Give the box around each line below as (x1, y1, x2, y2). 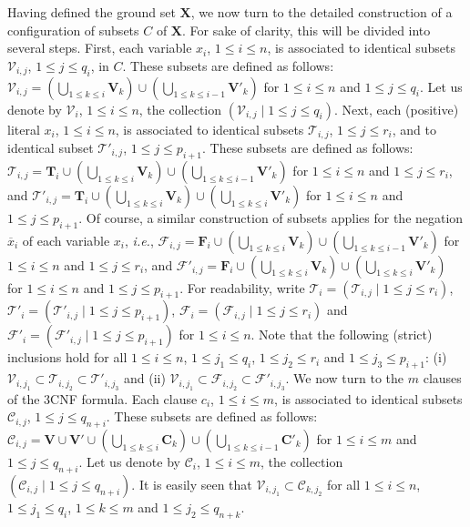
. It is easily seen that (131, 474, 252, 493)
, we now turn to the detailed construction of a (190, 3, 453, 21)
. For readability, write (179, 278, 305, 297)
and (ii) (124, 369, 166, 388)
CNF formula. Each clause (50, 389, 198, 408)
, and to (392, 119, 436, 138)
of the (7, 389, 40, 408)
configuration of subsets (7, 20, 139, 39)
